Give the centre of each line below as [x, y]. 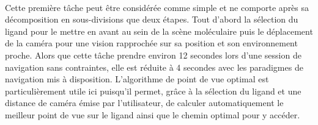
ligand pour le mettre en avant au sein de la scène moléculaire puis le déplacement [159, 31]
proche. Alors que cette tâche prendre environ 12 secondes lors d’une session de [153, 55]
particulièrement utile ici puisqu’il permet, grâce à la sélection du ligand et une [153, 91]
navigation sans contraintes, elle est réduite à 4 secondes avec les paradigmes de [154, 67]
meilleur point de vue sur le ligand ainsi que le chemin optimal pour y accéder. [153, 114]
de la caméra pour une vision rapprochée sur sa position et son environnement [151, 43]
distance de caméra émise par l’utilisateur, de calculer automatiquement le [144, 103]
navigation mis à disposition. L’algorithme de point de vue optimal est [137, 79]
